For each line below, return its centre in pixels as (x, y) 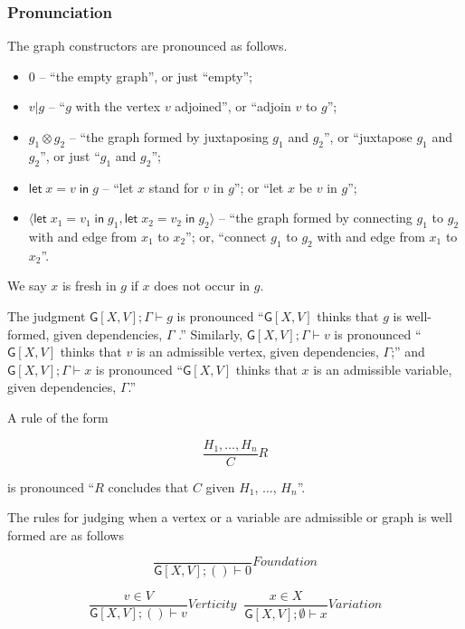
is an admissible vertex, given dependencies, (257, 352)
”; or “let (259, 187)
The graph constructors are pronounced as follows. (147, 46)
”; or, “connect (226, 236)
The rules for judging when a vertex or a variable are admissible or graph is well (230, 517)
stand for (174, 187)
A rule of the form (58, 417)
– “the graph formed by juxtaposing (169, 137)
